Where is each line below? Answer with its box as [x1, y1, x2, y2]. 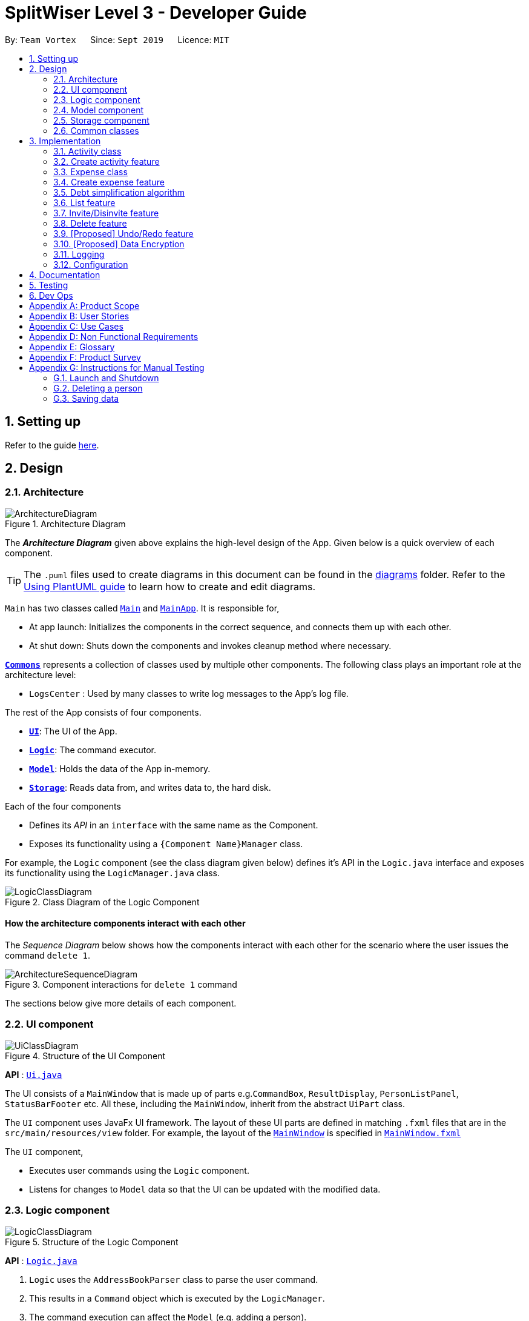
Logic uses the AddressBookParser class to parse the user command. [29, 1274, 318, 1285]
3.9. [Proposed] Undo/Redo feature [53, 228, 194, 239]
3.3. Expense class [53, 166, 128, 177]
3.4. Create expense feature [53, 176, 165, 187]
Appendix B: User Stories [29, 310, 130, 321]
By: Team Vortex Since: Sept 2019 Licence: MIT [5, 34, 229, 45]
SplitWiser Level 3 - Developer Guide [5, 2, 307, 23]
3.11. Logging [53, 248, 105, 259]
